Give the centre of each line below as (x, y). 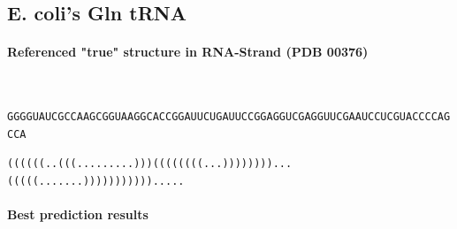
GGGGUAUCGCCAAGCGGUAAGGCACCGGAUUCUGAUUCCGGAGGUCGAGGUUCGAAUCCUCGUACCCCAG (229, 117)
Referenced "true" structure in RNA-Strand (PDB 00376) (188, 52)
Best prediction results (78, 214)
